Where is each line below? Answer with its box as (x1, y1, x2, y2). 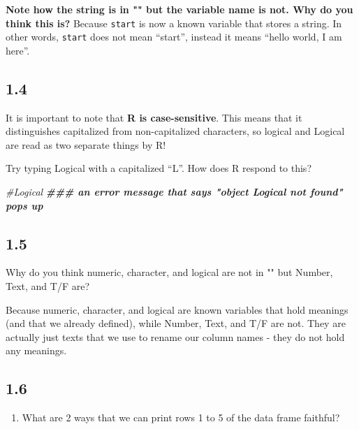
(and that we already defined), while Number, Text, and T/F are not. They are (6, 316, 346, 330)
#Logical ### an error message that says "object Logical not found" (6, 184, 343, 199)
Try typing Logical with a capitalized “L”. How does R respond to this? (6, 161, 312, 175)
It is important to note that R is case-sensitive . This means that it (6, 110, 302, 124)
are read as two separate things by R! (6, 137, 166, 152)
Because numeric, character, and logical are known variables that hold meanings (6, 302, 349, 317)
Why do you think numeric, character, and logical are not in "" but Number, (6, 265, 333, 279)
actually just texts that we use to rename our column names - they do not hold (6, 329, 345, 344)
